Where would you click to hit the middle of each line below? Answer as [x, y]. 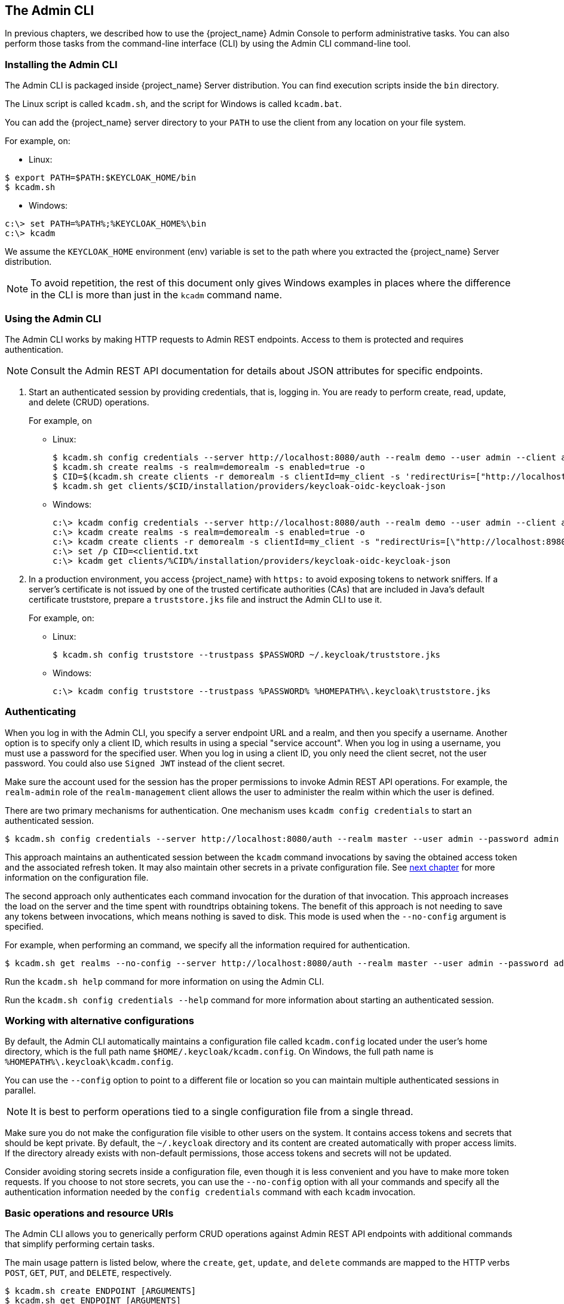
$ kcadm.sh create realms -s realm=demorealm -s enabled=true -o [209, 467]
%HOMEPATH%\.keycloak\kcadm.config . [89, 1062]
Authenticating [41, 712]
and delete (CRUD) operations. [89, 402]
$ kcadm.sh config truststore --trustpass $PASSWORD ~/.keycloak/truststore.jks [247, 654]
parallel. [21, 1091]
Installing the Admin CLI [61, 64]
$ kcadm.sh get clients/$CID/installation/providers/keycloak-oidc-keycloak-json [249, 486]
